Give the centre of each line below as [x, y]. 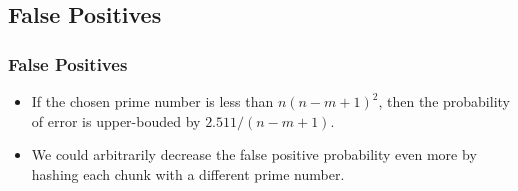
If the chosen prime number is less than [152, 101]
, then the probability [444, 101]
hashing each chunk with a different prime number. [188, 173]
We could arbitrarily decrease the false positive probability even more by [254, 154]
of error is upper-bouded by [116, 120]
